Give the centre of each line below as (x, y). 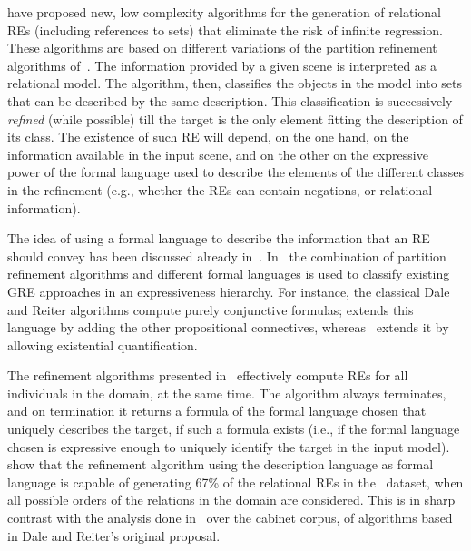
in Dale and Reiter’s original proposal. (114, 535)
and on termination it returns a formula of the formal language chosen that (217, 411)
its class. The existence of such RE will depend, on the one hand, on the (208, 137)
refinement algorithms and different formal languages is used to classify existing (229, 274)
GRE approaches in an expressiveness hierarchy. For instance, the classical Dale (229, 291)
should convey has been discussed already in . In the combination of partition (227, 256)
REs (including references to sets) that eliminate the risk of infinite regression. (225, 30)
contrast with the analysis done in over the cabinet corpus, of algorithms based (230, 518)
